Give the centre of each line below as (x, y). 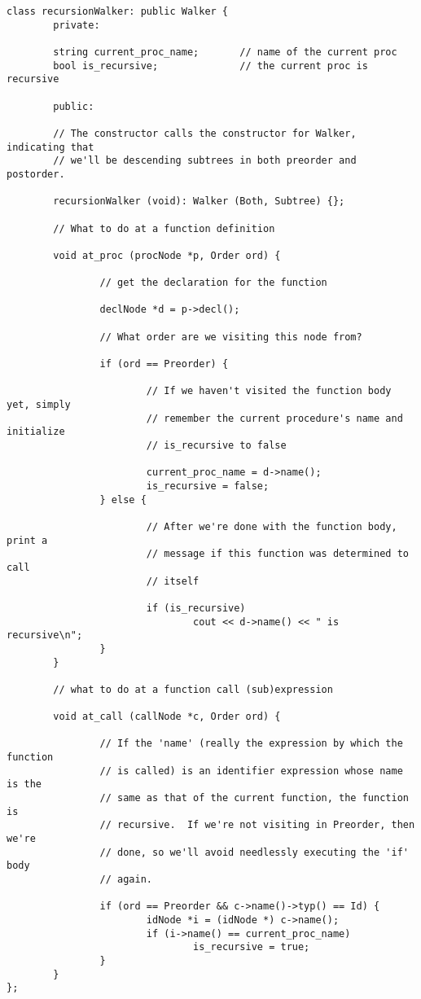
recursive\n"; (45, 635)
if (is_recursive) (196, 608)
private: (77, 25)
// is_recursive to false (216, 445)
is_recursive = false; (208, 486)
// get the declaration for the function (213, 283)
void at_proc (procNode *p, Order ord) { (167, 255)
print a (27, 540)
